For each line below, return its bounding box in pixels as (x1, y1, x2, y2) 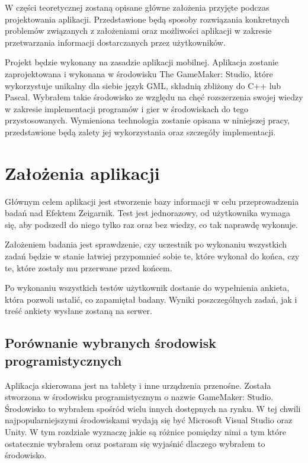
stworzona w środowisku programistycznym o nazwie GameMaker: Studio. (5, 391, 274, 403)
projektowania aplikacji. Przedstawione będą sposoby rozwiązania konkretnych (5, 12, 290, 25)
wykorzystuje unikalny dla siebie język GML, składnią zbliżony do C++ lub (5, 79, 281, 91)
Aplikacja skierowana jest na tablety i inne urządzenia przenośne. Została (5, 379, 271, 391)
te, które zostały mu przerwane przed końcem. (5, 261, 172, 274)
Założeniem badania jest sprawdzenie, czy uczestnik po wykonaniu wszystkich (5, 238, 287, 250)
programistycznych (5, 351, 122, 369)
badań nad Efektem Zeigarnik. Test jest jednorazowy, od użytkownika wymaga (5, 207, 290, 219)
